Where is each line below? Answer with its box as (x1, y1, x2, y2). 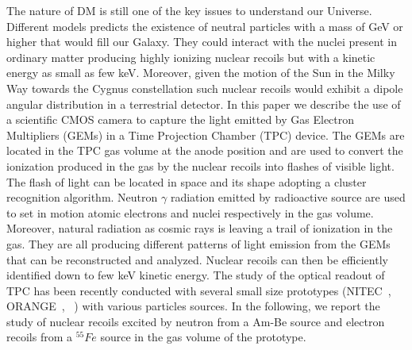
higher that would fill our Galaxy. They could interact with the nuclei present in (6, 33, 397, 50)
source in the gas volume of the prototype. (100, 329, 306, 345)
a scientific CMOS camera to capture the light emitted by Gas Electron (6, 111, 355, 128)
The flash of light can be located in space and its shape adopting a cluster (6, 173, 367, 190)
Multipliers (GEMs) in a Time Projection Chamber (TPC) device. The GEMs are (6, 126, 405, 143)
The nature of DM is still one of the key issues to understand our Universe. (6, 2, 372, 18)
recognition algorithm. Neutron (6, 189, 158, 206)
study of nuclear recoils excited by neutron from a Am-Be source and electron (6, 313, 385, 329)
